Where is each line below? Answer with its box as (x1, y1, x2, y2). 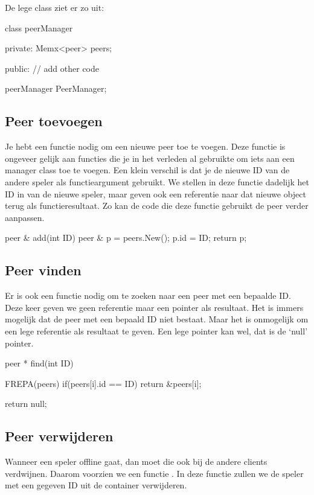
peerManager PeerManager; (5, 82, 107, 95)
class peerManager (5, 21, 73, 34)
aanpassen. (5, 211, 45, 223)
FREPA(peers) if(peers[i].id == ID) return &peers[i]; (5, 377, 202, 389)
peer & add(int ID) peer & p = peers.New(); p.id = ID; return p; (5, 231, 247, 244)
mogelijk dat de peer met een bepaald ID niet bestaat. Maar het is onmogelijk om (5, 313, 309, 325)
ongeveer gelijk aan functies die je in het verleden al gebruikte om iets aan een (5, 152, 295, 164)
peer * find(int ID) (5, 357, 74, 369)
